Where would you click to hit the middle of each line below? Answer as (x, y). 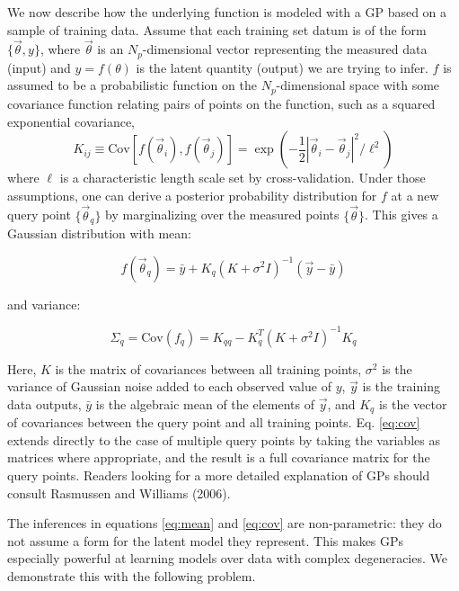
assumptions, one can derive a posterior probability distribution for (192, 195)
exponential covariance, (71, 121)
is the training (401, 386)
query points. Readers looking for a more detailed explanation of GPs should (219, 475)
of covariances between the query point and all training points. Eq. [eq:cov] (214, 422)
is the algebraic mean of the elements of (205, 403)
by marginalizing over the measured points (222, 215)
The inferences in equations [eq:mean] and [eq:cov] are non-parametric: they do (225, 523)
